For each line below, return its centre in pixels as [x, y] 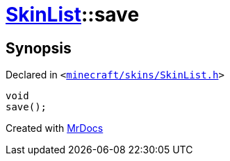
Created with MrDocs [55, 128]
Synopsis [39, 48]
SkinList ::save [73, 15]
